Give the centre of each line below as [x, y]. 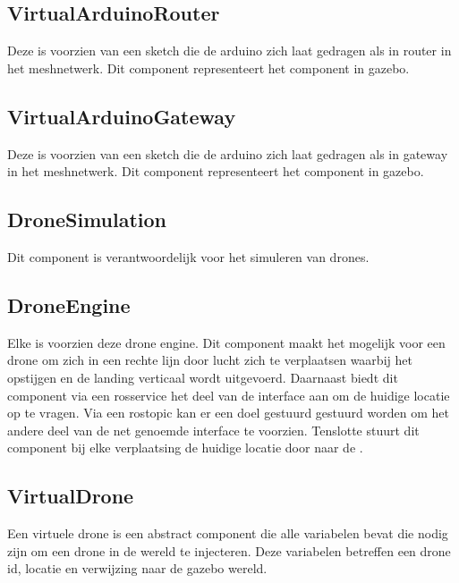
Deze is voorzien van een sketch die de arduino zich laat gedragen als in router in [229, 51]
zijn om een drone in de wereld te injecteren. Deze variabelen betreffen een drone [229, 550]
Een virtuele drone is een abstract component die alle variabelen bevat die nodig [228, 533]
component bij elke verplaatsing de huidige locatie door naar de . [185, 448]
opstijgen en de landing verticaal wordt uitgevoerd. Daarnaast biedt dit [203, 377]
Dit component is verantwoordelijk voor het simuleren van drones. [188, 256]
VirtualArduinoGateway [122, 116]
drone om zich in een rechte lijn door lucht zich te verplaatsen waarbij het [210, 360]
